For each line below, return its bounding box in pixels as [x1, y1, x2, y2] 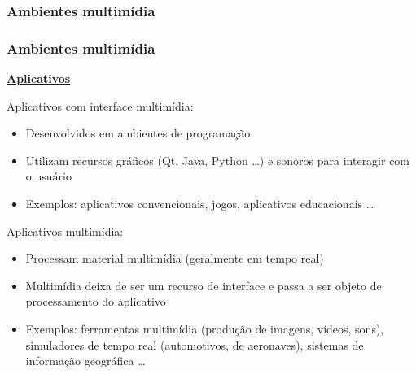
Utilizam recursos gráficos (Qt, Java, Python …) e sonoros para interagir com [25, 151, 410, 168]
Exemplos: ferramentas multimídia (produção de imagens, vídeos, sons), [25, 320, 384, 337]
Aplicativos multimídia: [7, 222, 124, 239]
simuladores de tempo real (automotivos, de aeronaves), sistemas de [25, 336, 364, 353]
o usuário [25, 167, 72, 185]
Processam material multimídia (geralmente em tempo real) [25, 250, 324, 267]
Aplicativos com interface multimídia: [7, 97, 194, 114]
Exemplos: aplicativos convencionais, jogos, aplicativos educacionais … [25, 195, 374, 212]
